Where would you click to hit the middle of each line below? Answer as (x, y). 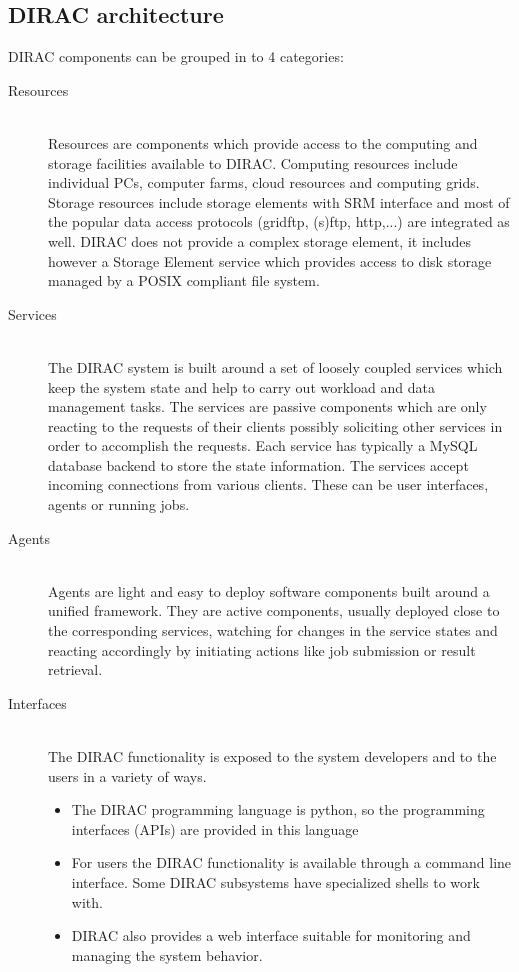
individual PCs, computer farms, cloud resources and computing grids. (264, 182)
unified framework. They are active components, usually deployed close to (274, 610)
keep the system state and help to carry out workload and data (241, 386)
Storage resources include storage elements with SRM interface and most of (279, 201)
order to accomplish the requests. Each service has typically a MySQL (263, 445)
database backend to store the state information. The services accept (258, 464)
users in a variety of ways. (127, 775)
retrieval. (75, 669)
